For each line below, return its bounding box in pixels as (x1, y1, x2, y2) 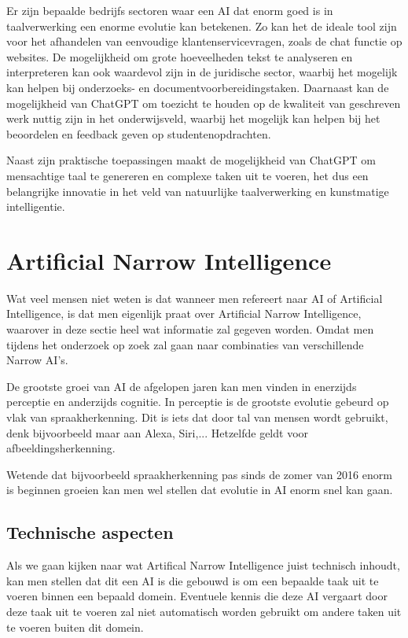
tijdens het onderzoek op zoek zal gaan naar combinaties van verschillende (6, 336, 364, 352)
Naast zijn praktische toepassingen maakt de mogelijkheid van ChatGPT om (6, 152, 377, 168)
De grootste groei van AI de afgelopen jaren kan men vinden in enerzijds (6, 378, 357, 394)
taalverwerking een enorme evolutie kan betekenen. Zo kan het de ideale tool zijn (6, 17, 397, 34)
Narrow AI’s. (6, 352, 68, 368)
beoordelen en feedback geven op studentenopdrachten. (6, 125, 271, 142)
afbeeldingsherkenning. (6, 440, 116, 456)
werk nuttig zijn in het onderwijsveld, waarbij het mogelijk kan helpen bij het (6, 110, 380, 127)
